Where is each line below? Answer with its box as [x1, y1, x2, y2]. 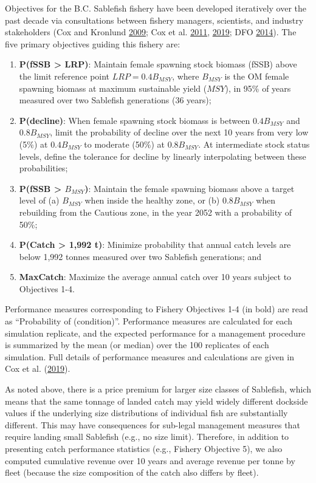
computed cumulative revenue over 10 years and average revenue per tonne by [5, 454, 295, 467]
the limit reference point [19, 69, 110, 82]
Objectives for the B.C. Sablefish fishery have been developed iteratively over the [5, 2, 307, 14]
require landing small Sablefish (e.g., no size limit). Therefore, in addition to [5, 430, 289, 443]
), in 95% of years [225, 81, 291, 94]
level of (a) [19, 194, 60, 207]
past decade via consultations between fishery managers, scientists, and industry [5, 13, 304, 26]
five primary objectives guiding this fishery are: [5, 37, 180, 50]
